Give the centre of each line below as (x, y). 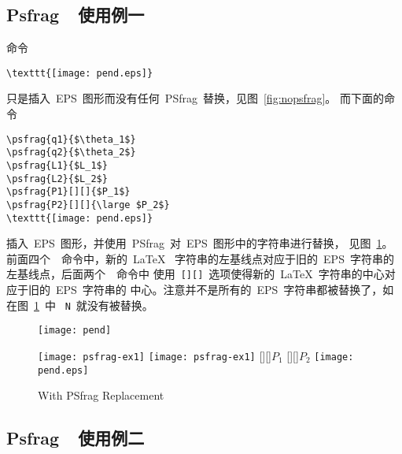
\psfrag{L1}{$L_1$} (57, 165)
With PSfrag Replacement (101, 395)
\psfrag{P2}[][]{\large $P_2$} (88, 205)
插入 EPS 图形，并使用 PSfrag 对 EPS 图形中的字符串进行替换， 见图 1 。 (200, 243)
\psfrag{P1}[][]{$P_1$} (68, 192)
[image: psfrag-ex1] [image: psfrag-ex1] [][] (155, 355)
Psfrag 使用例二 (76, 438)
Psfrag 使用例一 (76, 15)
